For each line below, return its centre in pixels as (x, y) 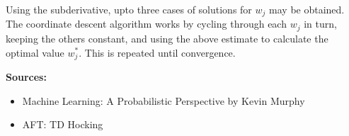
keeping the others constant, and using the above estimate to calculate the (167, 38)
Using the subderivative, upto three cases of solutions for (129, 9)
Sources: (26, 76)
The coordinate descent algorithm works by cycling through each (146, 24)
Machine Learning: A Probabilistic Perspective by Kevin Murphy (164, 100)
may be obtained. (307, 9)
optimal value (35, 52)
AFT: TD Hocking (63, 124)
